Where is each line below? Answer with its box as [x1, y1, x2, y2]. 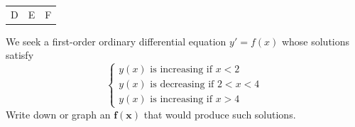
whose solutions [281, 33, 350, 48]
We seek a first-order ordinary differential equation [6, 33, 226, 48]
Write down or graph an [6, 106, 111, 121]
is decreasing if [150, 79, 214, 90]
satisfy [6, 48, 34, 62]
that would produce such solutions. [143, 106, 296, 121]
